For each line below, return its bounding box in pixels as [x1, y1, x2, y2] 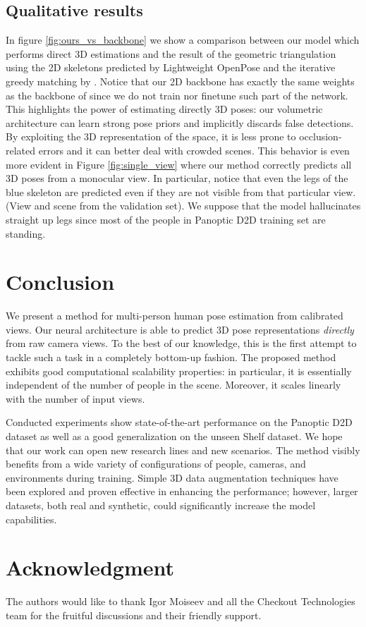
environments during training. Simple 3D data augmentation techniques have [6, 470, 338, 485]
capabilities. [6, 511, 57, 526]
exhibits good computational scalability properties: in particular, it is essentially [6, 363, 352, 378]
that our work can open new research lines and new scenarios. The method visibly [6, 442, 360, 457]
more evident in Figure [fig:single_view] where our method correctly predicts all [6, 157, 352, 171]
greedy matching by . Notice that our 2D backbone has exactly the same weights [6, 73, 355, 88]
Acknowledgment [6, 553, 174, 582]
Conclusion [6, 267, 115, 296]
